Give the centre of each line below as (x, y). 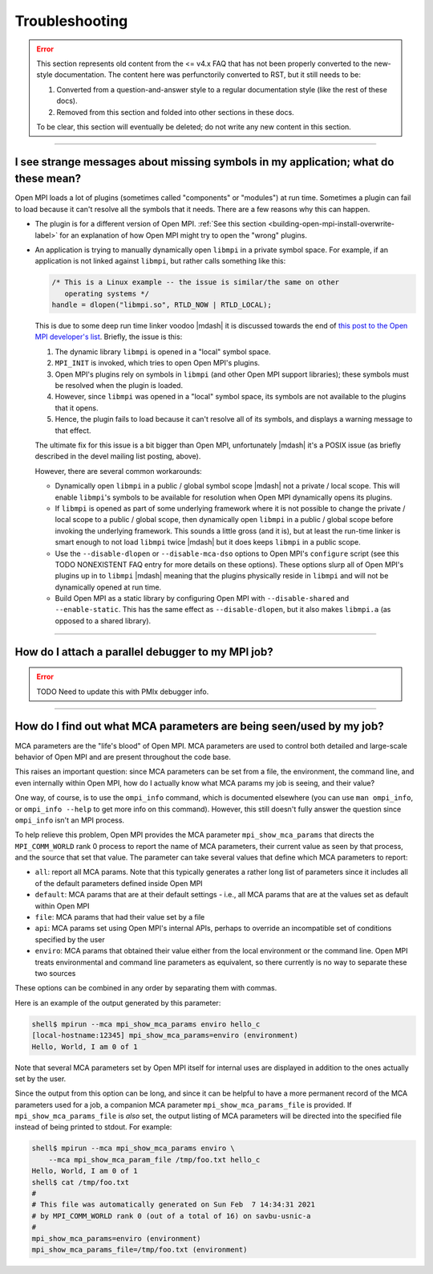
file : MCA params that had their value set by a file (120, 917)
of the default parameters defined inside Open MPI (119, 883)
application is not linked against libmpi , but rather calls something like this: (160, 261)
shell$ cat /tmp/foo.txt (81, 1182)
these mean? (48, 179)
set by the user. (40, 1078)
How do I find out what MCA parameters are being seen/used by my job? (199, 727)
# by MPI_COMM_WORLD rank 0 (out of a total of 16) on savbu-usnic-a (171, 1216)
